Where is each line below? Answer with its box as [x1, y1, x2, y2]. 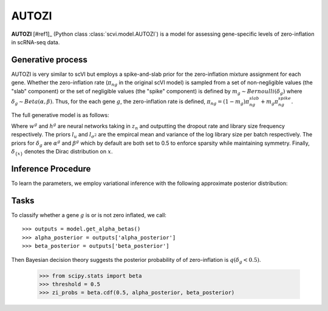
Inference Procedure [11, 164, 91, 174]
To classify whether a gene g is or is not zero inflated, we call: [11, 211, 167, 218]
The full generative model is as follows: [11, 111, 109, 118]
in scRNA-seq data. [11, 38, 60, 45]
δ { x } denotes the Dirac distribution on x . [11, 148, 113, 156]
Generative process [11, 55, 87, 65]
